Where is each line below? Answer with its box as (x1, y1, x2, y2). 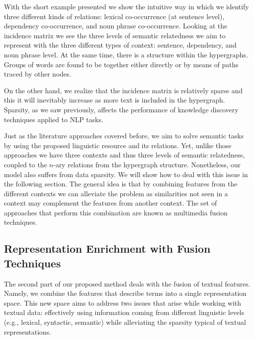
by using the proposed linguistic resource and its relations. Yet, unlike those (4, 140, 231, 150)
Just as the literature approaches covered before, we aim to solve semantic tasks (4, 131, 244, 141)
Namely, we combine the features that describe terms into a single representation (4, 288, 247, 298)
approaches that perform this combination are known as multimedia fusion (4, 207, 228, 217)
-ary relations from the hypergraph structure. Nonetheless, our (53, 159, 241, 169)
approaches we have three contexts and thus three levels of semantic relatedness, (4, 150, 245, 160)
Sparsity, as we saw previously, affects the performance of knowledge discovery (4, 104, 238, 114)
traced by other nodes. (4, 69, 71, 79)
